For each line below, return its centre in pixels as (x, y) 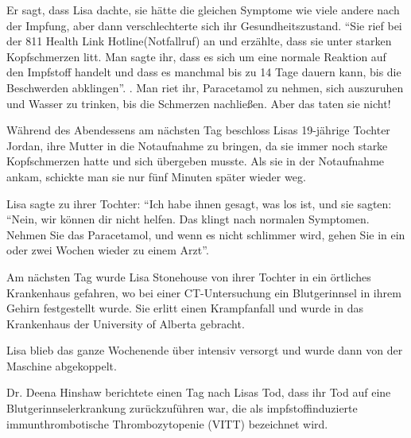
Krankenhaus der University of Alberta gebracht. (126, 323)
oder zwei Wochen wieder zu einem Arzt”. (108, 250)
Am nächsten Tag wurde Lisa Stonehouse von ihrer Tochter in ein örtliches (189, 276)
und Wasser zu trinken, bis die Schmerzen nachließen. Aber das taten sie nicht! (199, 103)
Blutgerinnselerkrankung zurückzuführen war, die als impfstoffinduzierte (182, 408)
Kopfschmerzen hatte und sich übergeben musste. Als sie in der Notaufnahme (196, 161)
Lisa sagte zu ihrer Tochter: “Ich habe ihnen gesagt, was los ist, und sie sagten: (199, 203)
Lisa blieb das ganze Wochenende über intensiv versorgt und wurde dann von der (205, 350)
